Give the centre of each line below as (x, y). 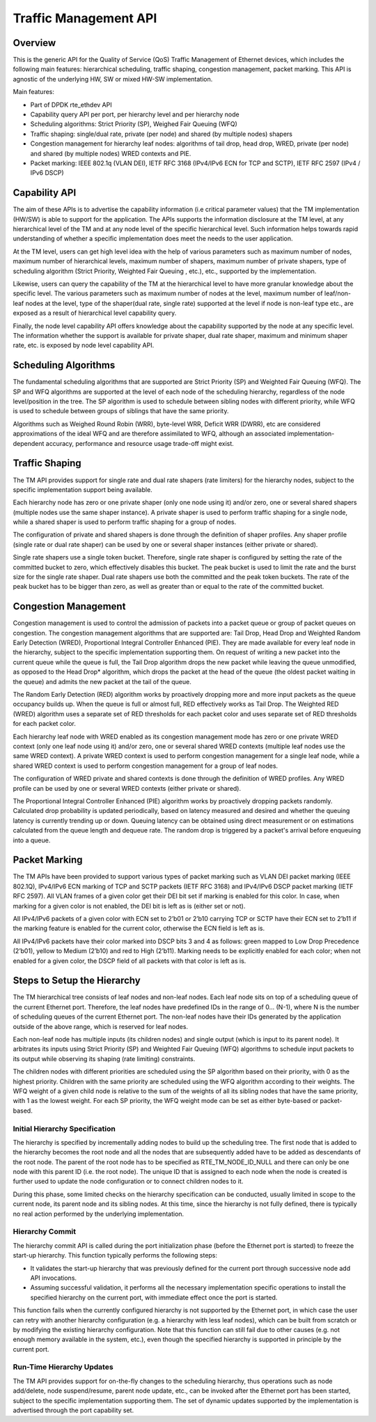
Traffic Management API (85, 18)
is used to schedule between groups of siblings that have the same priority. (121, 411)
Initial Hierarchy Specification (64, 1129)
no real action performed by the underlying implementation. (99, 1214)
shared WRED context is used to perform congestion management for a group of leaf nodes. (146, 766)
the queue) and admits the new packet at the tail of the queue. (102, 681)
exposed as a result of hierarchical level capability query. (95, 313)
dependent (29, 443)
